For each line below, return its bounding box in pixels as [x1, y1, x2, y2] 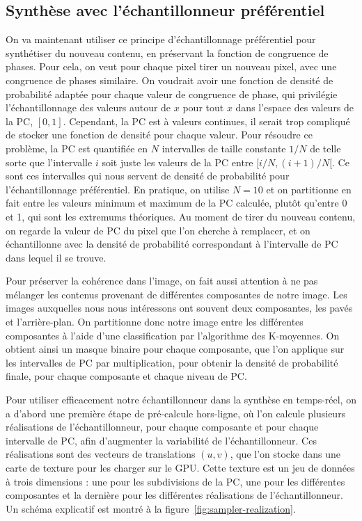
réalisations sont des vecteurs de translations [6, 447, 196, 461]
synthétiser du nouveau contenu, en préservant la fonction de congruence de [6, 45, 329, 60]
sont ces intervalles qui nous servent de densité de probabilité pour [6, 168, 290, 183]
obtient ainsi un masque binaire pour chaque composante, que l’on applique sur [6, 342, 345, 356]
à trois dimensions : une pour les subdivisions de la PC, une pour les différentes [6, 474, 345, 488]
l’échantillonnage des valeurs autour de [6, 100, 171, 115]
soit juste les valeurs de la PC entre [102, 154, 253, 169]
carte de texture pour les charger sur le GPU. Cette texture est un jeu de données [6, 460, 355, 475]
